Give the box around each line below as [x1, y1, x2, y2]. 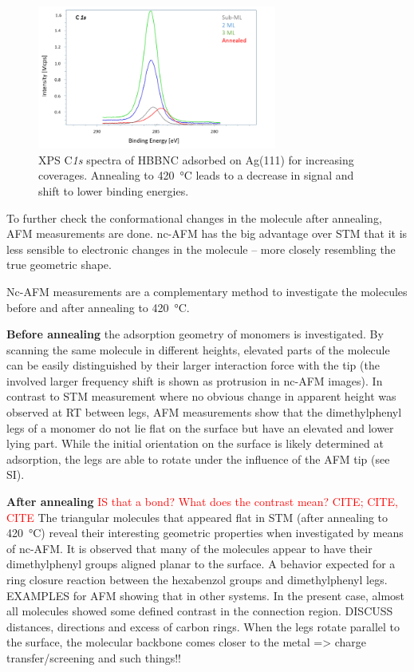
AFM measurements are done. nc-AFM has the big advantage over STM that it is [6, 225, 408, 242]
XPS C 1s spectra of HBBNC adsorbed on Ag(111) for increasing [38, 151, 354, 168]
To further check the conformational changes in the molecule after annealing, [6, 209, 382, 226]
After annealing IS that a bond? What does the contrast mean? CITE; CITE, [6, 493, 398, 510]
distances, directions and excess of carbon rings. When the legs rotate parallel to [6, 618, 400, 634]
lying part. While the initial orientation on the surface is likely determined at [6, 435, 384, 452]
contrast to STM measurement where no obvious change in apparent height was [6, 388, 396, 405]
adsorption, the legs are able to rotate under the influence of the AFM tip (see [6, 450, 390, 467]
